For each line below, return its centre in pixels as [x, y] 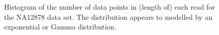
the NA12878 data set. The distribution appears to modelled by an [108, 16]
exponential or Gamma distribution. [60, 27]
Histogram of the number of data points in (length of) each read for [109, 7]
